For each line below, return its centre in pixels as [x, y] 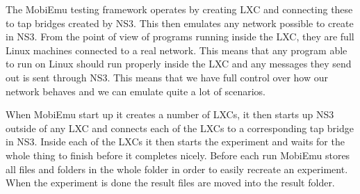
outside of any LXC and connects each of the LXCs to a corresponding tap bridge [180, 128]
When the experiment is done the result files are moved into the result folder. [170, 183]
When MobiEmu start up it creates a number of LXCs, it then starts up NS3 [170, 114]
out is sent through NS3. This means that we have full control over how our [167, 77]
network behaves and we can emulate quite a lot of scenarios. [136, 91]
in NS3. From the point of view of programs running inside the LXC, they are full [180, 37]
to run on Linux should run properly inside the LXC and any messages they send [179, 64]
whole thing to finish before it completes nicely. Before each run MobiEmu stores [178, 155]
